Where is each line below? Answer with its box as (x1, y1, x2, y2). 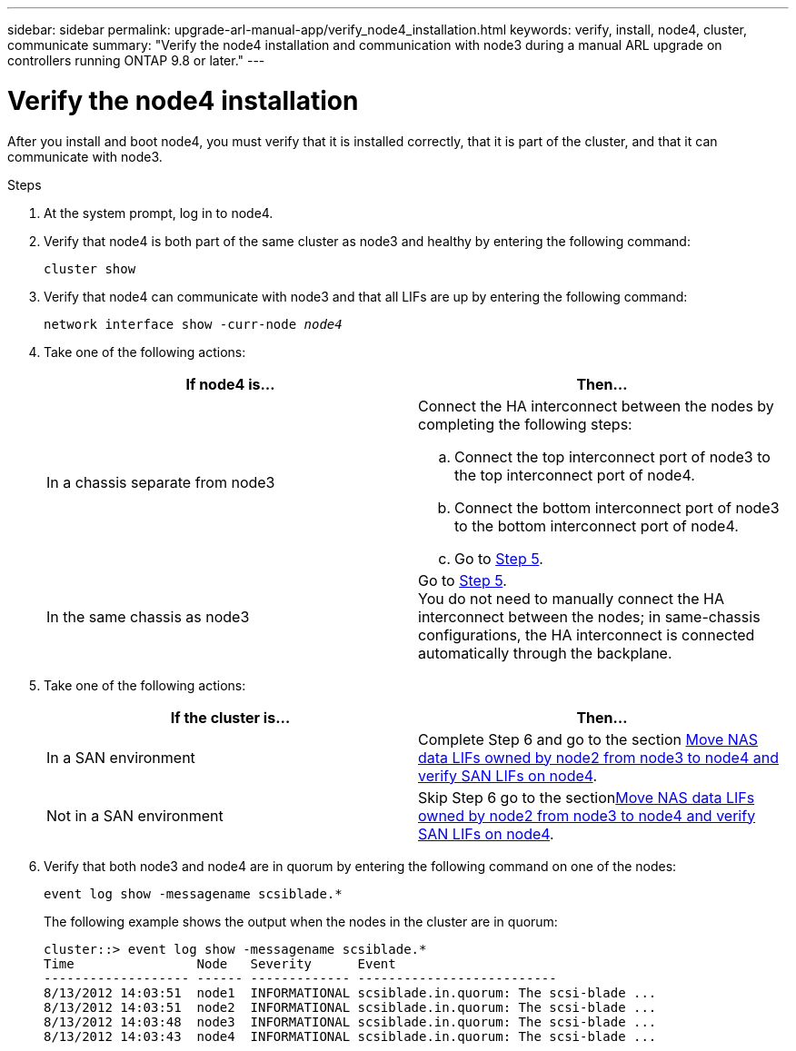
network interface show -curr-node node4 (44, 316, 343, 332)
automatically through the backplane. (418, 643, 672, 662)
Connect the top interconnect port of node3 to (454, 447, 771, 466)
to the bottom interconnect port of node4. (454, 516, 739, 535)
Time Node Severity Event (44, 956, 396, 971)
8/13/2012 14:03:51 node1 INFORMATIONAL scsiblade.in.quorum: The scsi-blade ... (44, 985, 657, 1000)
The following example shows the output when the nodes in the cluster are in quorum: (44, 913, 558, 929)
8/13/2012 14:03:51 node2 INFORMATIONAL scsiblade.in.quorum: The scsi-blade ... (44, 999, 657, 1015)
